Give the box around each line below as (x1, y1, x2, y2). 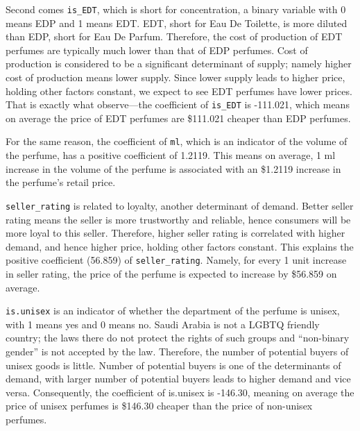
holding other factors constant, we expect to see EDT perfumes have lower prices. (6, 83, 352, 98)
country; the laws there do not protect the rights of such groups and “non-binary (6, 330, 350, 345)
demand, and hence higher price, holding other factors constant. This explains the (6, 239, 354, 253)
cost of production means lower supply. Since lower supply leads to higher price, (6, 70, 345, 85)
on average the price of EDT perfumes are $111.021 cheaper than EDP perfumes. (6, 110, 351, 125)
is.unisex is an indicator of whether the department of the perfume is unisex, (6, 303, 340, 318)
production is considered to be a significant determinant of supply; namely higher (6, 56, 352, 71)
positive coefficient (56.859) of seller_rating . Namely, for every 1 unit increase (6, 253, 347, 267)
